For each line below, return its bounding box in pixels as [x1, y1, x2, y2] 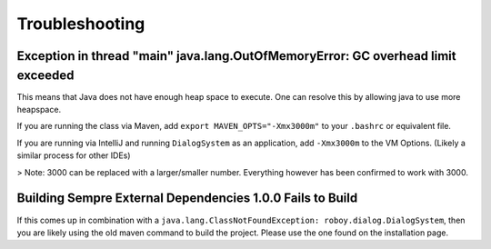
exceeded [16, 67, 75, 83]
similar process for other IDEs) [16, 150, 131, 161]
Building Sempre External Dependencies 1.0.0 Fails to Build [16, 191, 358, 206]
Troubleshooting [16, 14, 145, 34]
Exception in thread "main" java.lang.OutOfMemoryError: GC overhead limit [16, 48, 456, 64]
